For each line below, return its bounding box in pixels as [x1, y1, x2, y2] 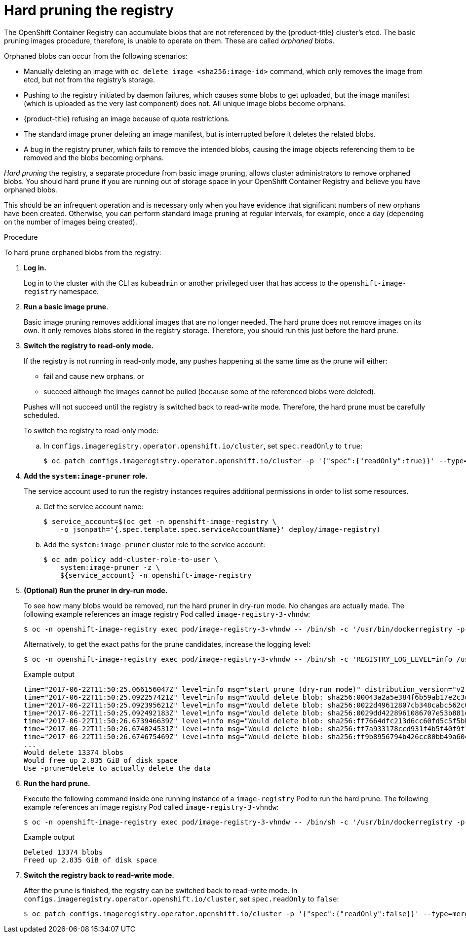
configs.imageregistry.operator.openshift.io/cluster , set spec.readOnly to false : [24, 894, 339, 903]
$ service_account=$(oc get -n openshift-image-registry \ [43, 517, 277, 525]
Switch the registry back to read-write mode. [24, 870, 174, 879]
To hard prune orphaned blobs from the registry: [4, 248, 161, 257]
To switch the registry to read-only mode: [24, 426, 158, 435]
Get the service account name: [43, 502, 144, 511]
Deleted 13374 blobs [24, 848, 103, 856]
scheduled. [24, 411, 60, 419]
